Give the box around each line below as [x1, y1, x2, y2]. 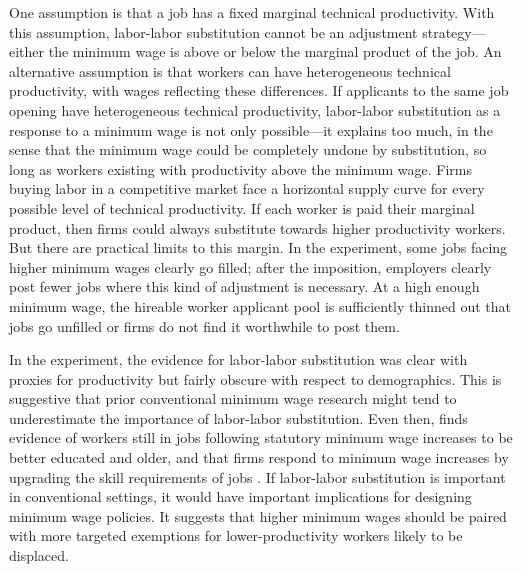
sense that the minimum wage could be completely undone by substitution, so [9, 139, 487, 160]
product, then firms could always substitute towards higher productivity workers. [9, 217, 506, 238]
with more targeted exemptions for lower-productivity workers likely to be [9, 525, 463, 546]
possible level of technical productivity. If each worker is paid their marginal [9, 197, 475, 218]
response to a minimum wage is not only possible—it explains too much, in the [9, 119, 493, 140]
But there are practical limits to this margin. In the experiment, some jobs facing [9, 237, 508, 258]
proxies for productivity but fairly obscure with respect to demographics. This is [9, 368, 502, 389]
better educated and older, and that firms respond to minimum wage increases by [9, 447, 509, 468]
